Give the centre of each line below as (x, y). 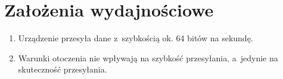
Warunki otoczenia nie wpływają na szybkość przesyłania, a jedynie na (148, 57)
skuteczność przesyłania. (63, 69)
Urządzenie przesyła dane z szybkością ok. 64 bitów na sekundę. (136, 38)
